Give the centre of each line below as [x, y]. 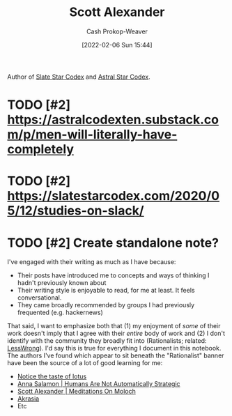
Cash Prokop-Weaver [117, 31]
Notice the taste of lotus [52, 376]
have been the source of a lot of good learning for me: [85, 363]
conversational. [39, 298]
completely [41, 149]
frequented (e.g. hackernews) [60, 313]
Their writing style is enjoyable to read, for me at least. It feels [106, 291]
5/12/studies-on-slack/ [76, 211]
